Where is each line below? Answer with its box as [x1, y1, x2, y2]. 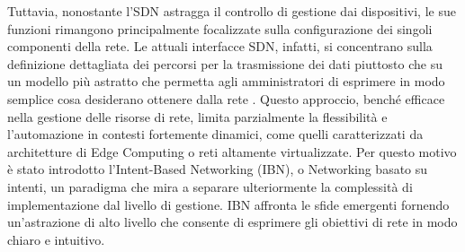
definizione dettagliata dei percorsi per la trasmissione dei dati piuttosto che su [7, 54, 443, 73]
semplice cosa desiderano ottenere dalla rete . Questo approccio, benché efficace [7, 89, 445, 108]
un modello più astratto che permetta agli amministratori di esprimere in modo [7, 72, 445, 91]
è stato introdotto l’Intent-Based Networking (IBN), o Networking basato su [7, 160, 428, 178]
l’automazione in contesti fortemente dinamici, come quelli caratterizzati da [7, 125, 424, 143]
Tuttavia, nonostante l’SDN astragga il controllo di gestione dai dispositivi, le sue [7, 2, 456, 20]
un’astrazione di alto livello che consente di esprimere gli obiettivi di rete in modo [7, 213, 458, 231]
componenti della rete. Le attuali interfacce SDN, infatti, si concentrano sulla [7, 37, 433, 56]
